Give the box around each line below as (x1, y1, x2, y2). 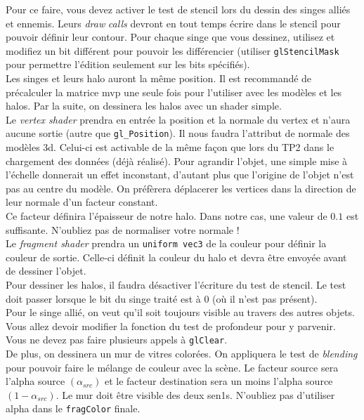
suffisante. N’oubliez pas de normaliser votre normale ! (6, 222, 240, 237)
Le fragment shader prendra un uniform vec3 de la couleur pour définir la (6, 236, 327, 251)
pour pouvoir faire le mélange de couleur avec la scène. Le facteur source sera (6, 360, 339, 374)
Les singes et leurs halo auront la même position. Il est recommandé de (6, 71, 312, 86)
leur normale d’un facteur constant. (6, 195, 158, 209)
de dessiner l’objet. (6, 263, 86, 278)
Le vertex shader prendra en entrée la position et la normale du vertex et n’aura (6, 112, 351, 126)
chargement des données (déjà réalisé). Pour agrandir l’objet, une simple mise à (6, 153, 348, 168)
